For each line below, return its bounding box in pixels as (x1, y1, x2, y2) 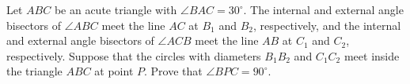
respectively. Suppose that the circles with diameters (6, 47, 261, 64)
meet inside (344, 47, 400, 64)
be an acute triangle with (54, 2, 177, 17)
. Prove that (144, 63, 203, 79)
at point (94, 63, 134, 79)
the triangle (6, 63, 63, 79)
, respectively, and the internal (253, 16, 401, 33)
